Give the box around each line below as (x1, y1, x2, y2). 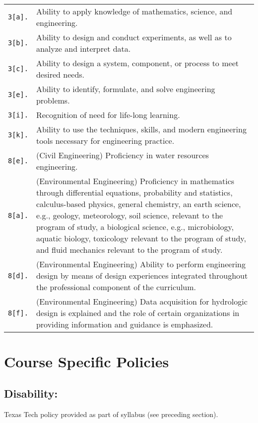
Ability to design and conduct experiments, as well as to (36, 31, 232, 43)
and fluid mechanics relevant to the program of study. (36, 244, 223, 255)
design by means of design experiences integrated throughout (36, 270, 248, 281)
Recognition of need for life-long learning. (36, 109, 180, 120)
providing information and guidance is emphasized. (36, 318, 213, 330)
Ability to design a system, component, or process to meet (36, 57, 239, 69)
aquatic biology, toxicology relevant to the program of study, (36, 232, 246, 244)
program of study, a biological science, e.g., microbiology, (36, 221, 234, 232)
